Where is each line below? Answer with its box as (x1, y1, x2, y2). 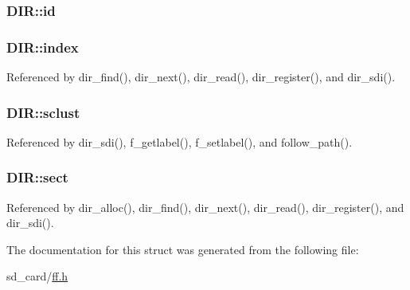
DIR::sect (6, 167, 68, 187)
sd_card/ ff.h (6, 268, 68, 284)
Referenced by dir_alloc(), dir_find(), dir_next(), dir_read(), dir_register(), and (6, 198, 404, 215)
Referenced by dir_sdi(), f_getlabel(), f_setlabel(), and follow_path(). (6, 133, 353, 150)
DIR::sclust (6, 102, 80, 122)
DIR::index (6, 37, 79, 57)
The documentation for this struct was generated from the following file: (6, 241, 359, 257)
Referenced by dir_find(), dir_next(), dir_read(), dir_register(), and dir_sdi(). (6, 69, 396, 85)
